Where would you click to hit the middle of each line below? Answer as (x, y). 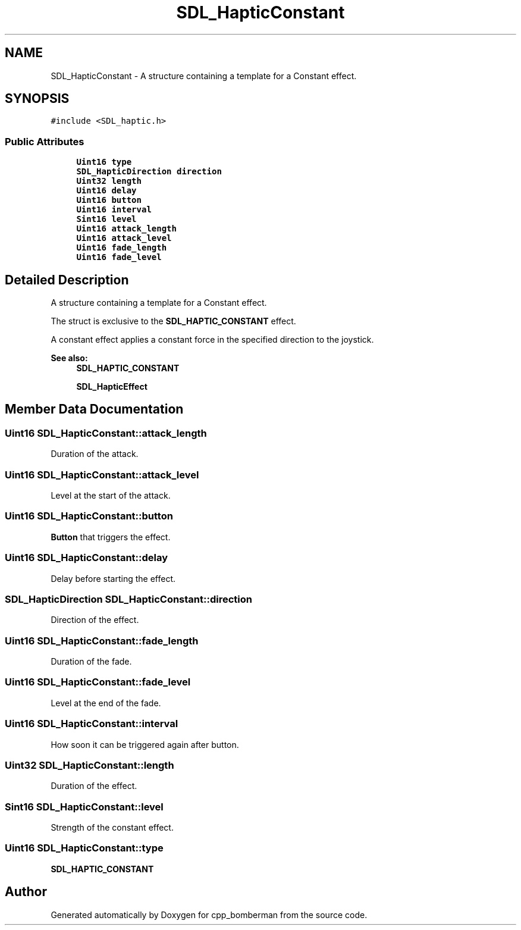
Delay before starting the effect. (113, 578)
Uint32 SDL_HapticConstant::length (90, 765)
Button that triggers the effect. (111, 537)
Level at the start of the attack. (111, 495)
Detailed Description (67, 280)
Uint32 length (109, 181)
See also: (69, 358)
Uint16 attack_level (124, 238)
